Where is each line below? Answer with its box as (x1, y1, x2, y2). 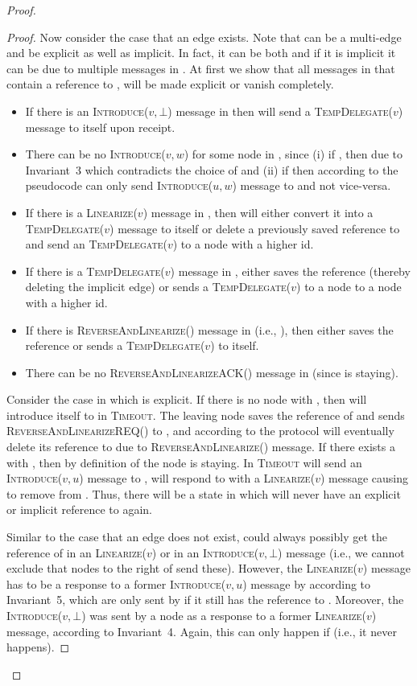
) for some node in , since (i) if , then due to (184, 146, 403, 162)
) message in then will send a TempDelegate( (167, 102, 393, 119)
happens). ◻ (6, 639, 70, 655)
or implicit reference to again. (6, 501, 152, 518)
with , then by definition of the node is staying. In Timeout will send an (6, 454, 362, 470)
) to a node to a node (296, 278, 402, 295)
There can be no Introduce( (25, 146, 166, 162)
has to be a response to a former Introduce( (6, 575, 226, 592)
